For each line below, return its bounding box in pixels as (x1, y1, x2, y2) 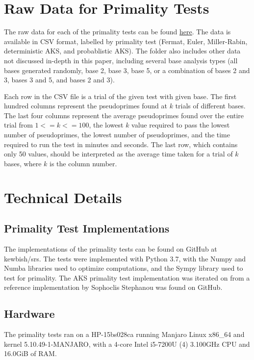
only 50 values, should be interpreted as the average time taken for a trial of (4, 149, 233, 159)
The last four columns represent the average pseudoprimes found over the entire (4, 110, 244, 120)
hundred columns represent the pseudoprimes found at (4, 101, 167, 111)
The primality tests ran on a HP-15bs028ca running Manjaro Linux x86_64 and (4, 329, 245, 339)
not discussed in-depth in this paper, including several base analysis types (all (4, 55, 238, 65)
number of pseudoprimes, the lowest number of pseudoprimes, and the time (4, 129, 230, 140)
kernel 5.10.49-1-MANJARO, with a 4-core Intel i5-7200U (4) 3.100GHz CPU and (4, 338, 250, 349)
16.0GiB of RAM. (4, 348, 57, 359)
